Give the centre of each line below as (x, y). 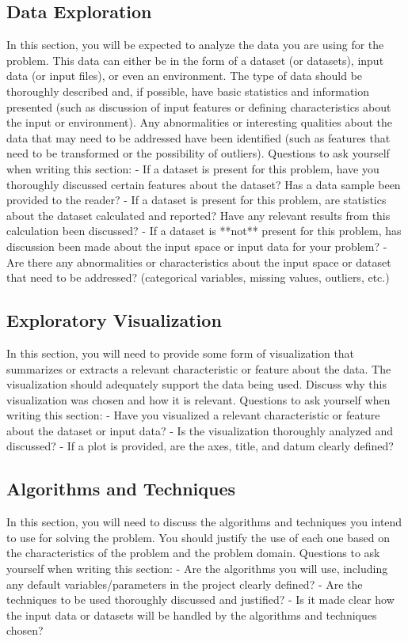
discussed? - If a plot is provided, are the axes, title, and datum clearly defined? (200, 446)
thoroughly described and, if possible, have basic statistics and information (188, 91)
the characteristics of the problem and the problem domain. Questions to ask (193, 553)
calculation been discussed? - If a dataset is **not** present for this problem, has (204, 231)
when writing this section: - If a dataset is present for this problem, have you (193, 168)
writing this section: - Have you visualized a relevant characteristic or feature (193, 415)
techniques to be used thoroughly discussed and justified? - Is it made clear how (200, 599)
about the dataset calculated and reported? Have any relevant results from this (198, 215)
